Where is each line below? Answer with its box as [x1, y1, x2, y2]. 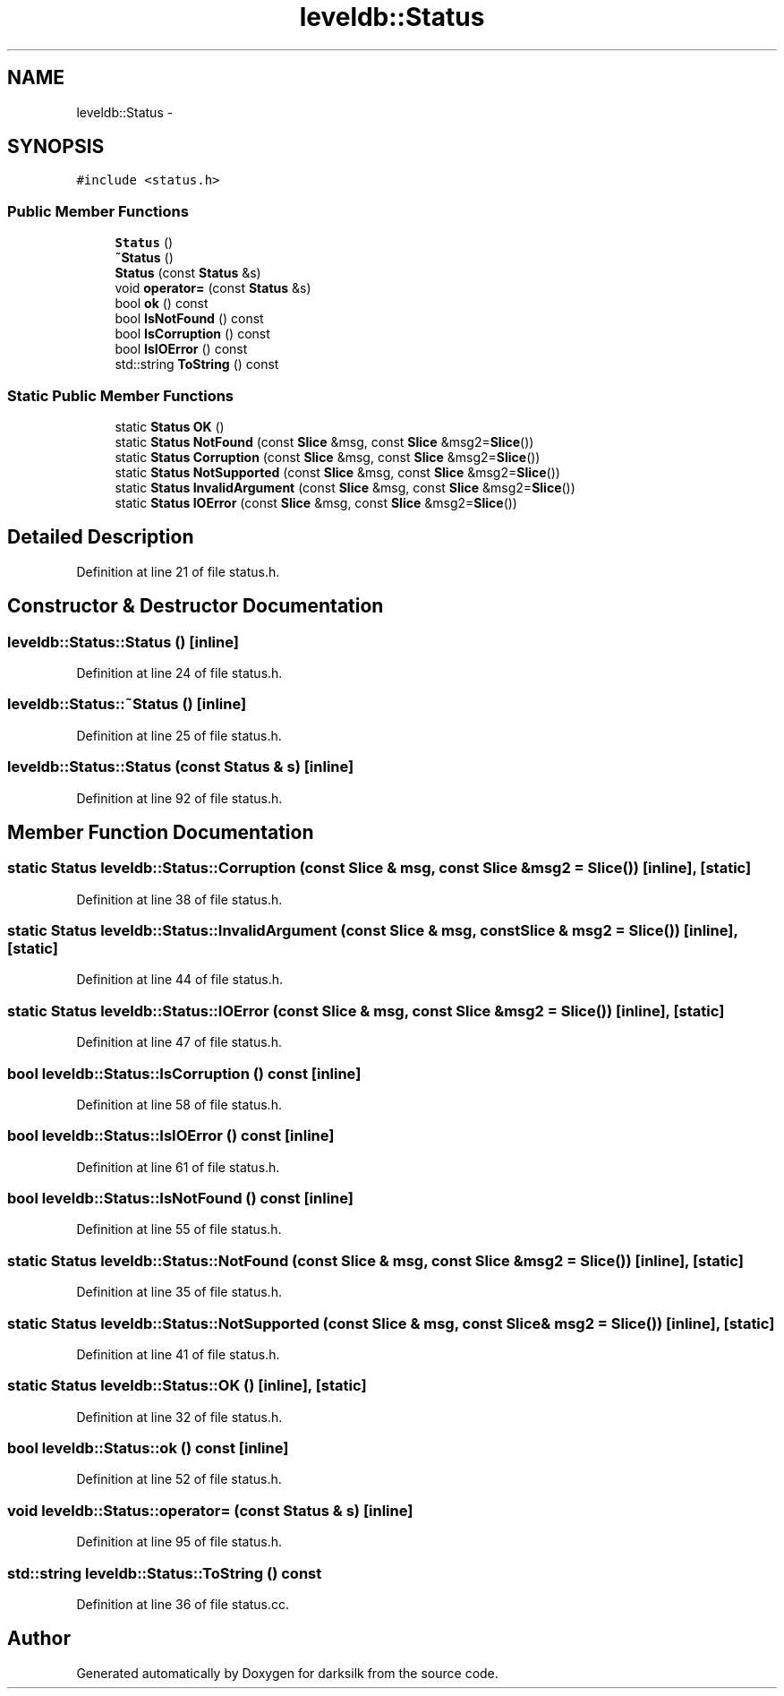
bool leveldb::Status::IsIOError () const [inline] [7, 1126, 335, 1145]
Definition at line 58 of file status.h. [76, 1096, 282, 1112]
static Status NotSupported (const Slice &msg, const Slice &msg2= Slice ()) [115, 464, 560, 480]
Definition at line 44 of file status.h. [76, 972, 284, 988]
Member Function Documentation [7, 820, 314, 844]
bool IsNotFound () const [115, 311, 264, 327]
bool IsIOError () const [115, 341, 248, 357]
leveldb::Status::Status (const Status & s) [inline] [7, 758, 354, 776]
